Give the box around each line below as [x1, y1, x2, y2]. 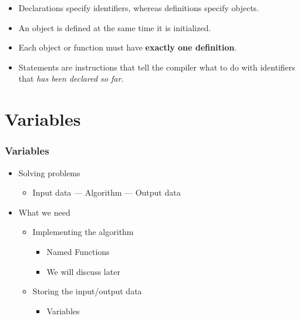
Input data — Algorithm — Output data [32, 186, 181, 199]
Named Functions [46, 245, 110, 257]
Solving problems [18, 166, 80, 179]
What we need [18, 206, 70, 218]
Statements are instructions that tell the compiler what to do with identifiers [18, 61, 295, 73]
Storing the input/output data [32, 285, 142, 297]
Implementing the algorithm [32, 226, 134, 238]
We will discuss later [46, 265, 120, 277]
